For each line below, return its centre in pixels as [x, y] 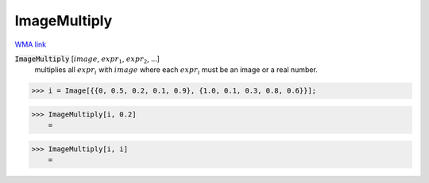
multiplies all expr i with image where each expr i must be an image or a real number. [176, 71]
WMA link [31, 44]
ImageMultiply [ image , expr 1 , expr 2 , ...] [87, 59]
